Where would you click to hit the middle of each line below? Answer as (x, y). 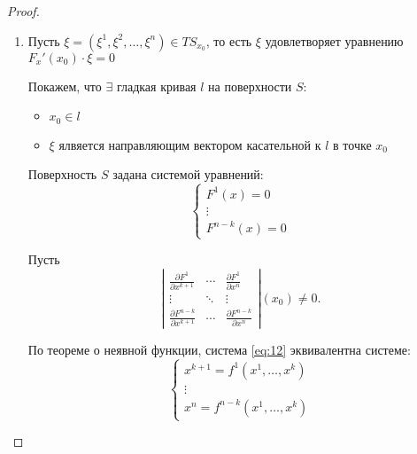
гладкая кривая (156, 86)
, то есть (229, 40)
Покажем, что (65, 86)
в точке (352, 144)
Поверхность (62, 174)
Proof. (23, 11)
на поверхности (250, 86)
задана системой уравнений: (188, 174)
